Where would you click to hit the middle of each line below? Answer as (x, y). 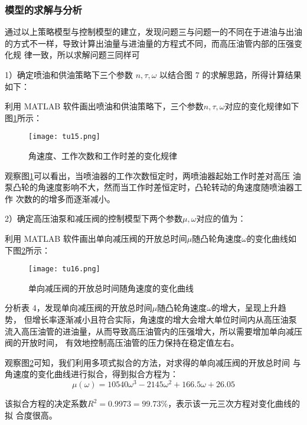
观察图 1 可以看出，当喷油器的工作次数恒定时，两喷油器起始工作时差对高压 (147, 175)
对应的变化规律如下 (262, 106)
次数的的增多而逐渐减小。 (65, 198)
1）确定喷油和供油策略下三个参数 (69, 74)
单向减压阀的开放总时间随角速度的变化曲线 (111, 288)
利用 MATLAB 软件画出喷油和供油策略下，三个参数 (104, 106)
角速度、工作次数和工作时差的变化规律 (103, 156)
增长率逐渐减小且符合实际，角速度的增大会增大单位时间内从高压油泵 (164, 319)
